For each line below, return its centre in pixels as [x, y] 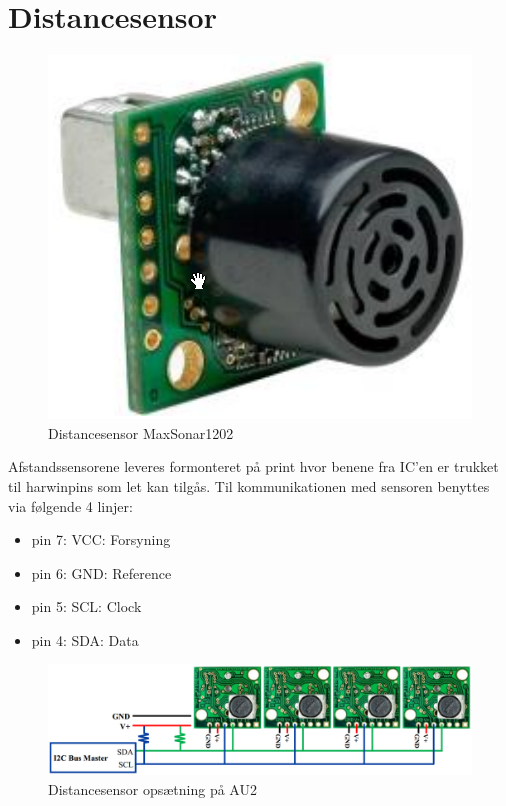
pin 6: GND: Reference [101, 572]
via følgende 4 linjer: [70, 505]
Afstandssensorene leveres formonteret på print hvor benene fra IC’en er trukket [253, 466]
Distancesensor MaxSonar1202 [141, 432]
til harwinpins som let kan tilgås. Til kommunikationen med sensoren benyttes [249, 485]
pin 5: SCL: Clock [86, 606]
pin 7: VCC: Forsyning [101, 539]
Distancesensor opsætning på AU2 [152, 789]
